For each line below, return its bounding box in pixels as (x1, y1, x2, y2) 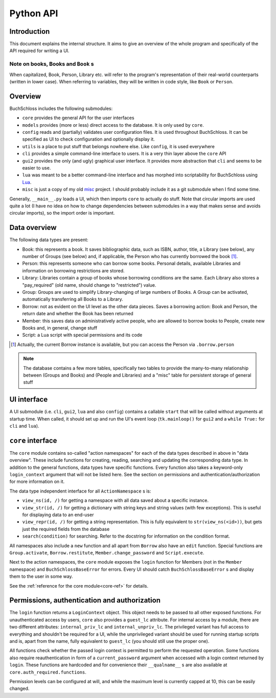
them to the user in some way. (9, 573, 74, 579)
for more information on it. (9, 478, 65, 485)
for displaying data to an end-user (22, 511, 94, 518)
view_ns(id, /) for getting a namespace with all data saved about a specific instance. (22, 497, 209, 503)
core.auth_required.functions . (9, 669, 87, 675)
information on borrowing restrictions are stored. (22, 267, 125, 273)
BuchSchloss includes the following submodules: (9, 105, 113, 111)
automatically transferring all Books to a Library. (22, 296, 124, 303)
